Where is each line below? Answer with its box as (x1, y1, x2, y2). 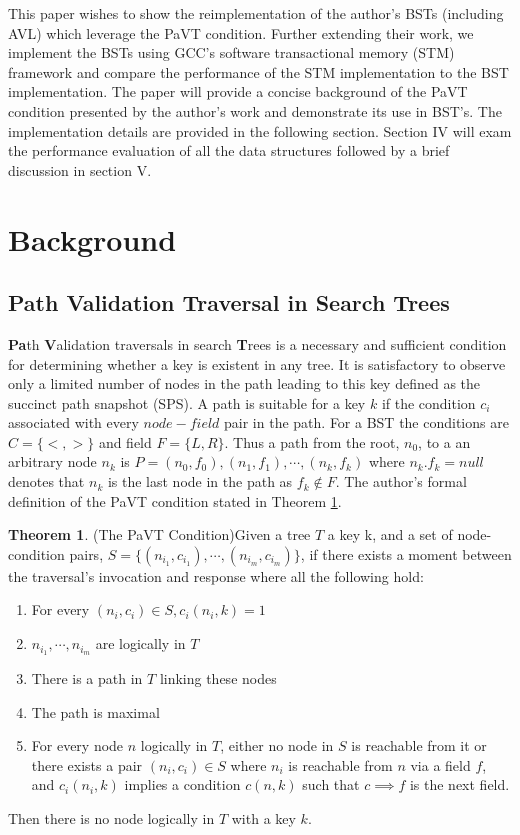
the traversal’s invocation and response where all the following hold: (8, 565, 424, 586)
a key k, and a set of (327, 524, 453, 545)
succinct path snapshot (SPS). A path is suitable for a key (8, 392, 366, 413)
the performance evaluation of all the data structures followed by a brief (8, 140, 450, 161)
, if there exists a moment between (300, 543, 512, 564)
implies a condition (124, 774, 241, 795)
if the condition (381, 392, 476, 413)
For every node (31, 735, 124, 756)
